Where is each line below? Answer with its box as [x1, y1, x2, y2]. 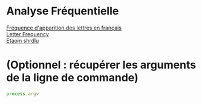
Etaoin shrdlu [6, 37, 39, 44]
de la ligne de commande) [6, 71, 138, 85]
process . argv [6, 90, 39, 97]
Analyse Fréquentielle [6, 4, 119, 18]
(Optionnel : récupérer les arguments [6, 58, 197, 72]
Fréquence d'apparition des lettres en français [6, 24, 122, 31]
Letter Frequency [6, 30, 50, 37]
